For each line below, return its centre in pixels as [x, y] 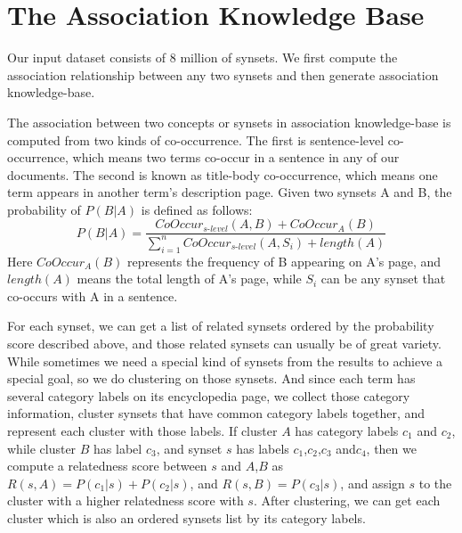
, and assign [373, 483]
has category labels [347, 431]
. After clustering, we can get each [347, 500]
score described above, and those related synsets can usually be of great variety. [224, 344]
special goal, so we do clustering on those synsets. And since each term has [211, 378]
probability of [44, 209]
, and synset [189, 448]
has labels [263, 448]
